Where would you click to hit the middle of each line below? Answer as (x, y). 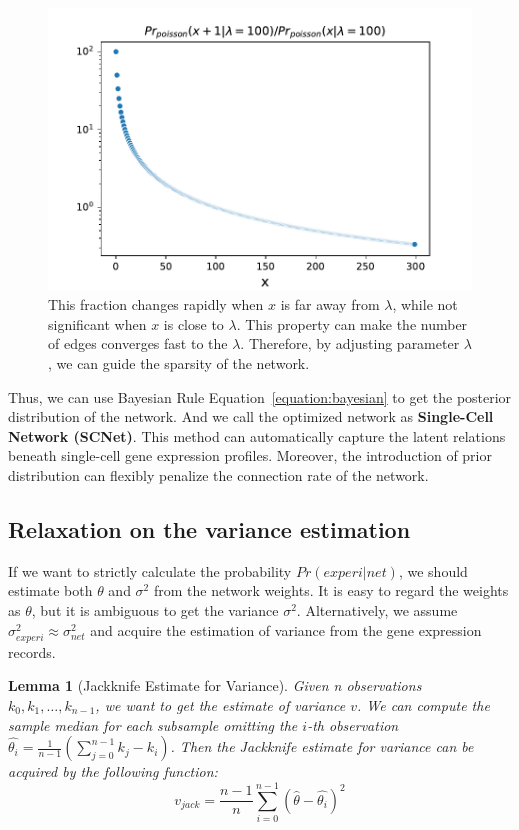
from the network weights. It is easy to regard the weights (331, 590)
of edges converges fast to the (138, 343)
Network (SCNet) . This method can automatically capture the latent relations (257, 435)
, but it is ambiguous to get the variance (155, 609)
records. (32, 651)
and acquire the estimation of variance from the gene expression (286, 629)
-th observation (353, 724)
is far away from (330, 304)
